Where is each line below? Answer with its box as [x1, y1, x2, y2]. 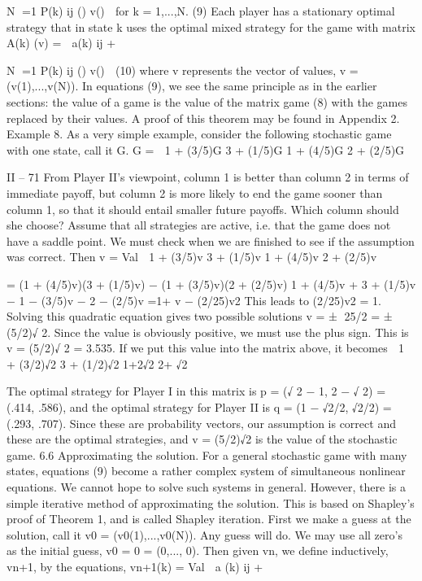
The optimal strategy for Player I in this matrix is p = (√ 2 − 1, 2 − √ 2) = [7, 382, 386, 400]
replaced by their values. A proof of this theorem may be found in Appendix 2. [7, 109, 400, 126]
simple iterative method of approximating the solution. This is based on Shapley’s [7, 494, 415, 511]
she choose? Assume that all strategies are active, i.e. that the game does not [7, 216, 391, 234]
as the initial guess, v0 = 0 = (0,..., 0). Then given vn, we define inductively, [7, 542, 389, 559]
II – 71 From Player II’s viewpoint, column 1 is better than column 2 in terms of [7, 168, 409, 186]
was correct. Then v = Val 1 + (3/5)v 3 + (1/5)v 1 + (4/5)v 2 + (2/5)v [7, 248, 377, 265]
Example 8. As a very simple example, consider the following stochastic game [7, 125, 392, 142]
